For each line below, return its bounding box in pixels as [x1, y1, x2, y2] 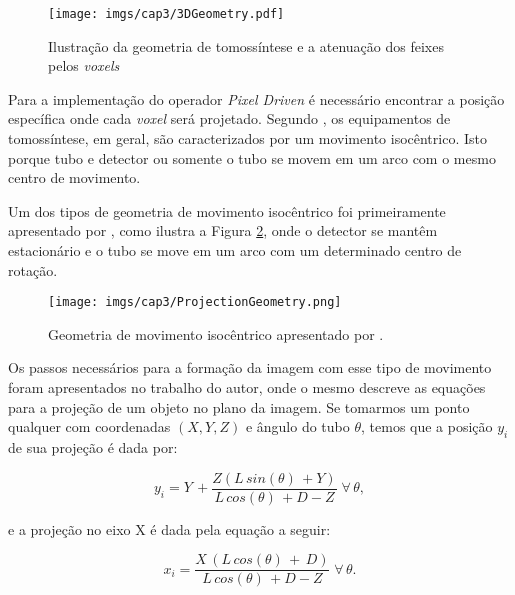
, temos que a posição [361, 416, 493, 437]
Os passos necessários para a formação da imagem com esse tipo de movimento [8, 357, 492, 378]
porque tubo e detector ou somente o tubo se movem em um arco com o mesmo [8, 147, 496, 168]
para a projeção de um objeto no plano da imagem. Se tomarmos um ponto [8, 396, 470, 417]
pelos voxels [48, 55, 120, 76]
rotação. [8, 259, 58, 280]
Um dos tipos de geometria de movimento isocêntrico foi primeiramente [8, 200, 446, 221]
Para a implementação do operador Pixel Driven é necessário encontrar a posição [8, 88, 505, 109]
